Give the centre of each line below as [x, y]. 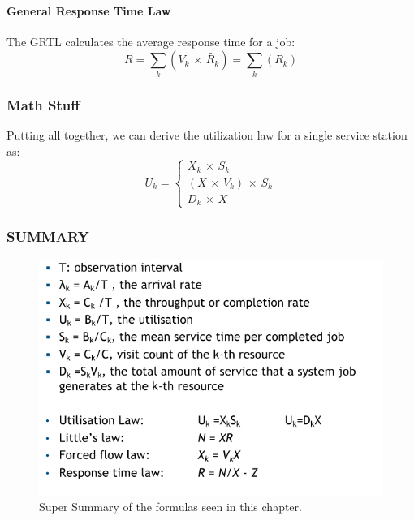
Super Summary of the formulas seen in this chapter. [170, 507]
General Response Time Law [89, 10]
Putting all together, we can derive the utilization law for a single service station [207, 134]
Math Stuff [43, 104]
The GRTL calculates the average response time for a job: [151, 41]
